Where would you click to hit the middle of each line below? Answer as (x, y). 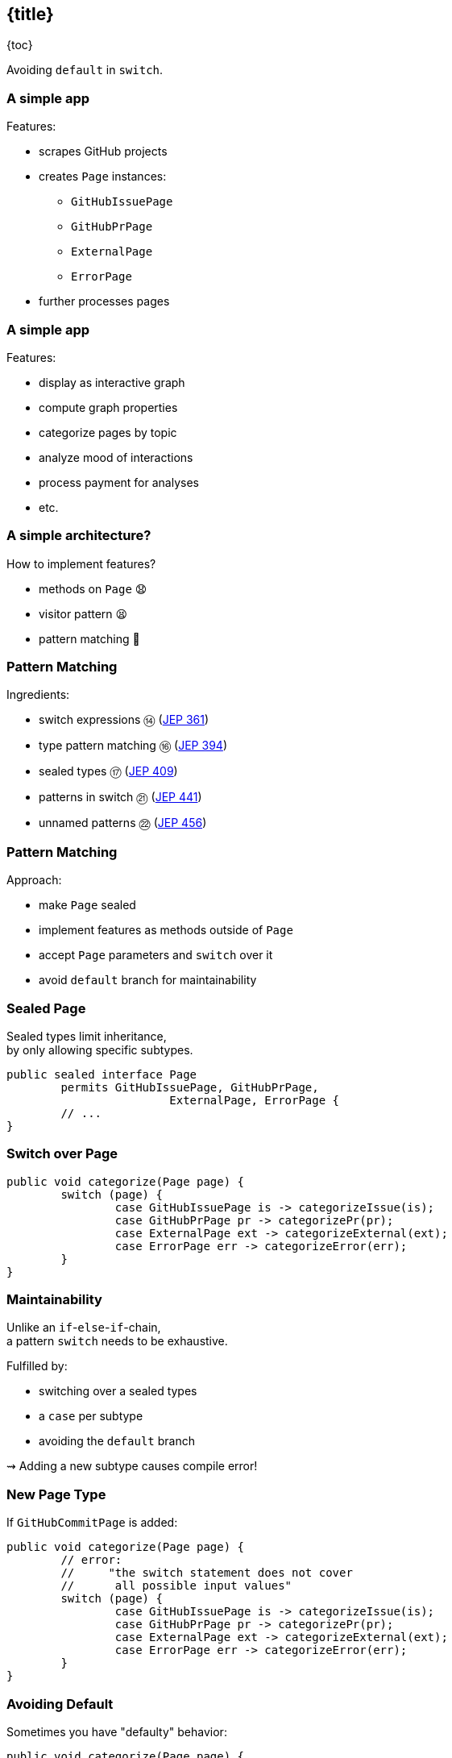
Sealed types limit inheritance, (87, 1036)
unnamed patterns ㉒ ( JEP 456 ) (123, 823)
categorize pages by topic (108, 432)
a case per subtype (91, 1416)
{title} (30, 14)
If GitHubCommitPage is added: (92, 1523)
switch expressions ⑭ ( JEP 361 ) (124, 720)
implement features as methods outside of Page (166, 930)
